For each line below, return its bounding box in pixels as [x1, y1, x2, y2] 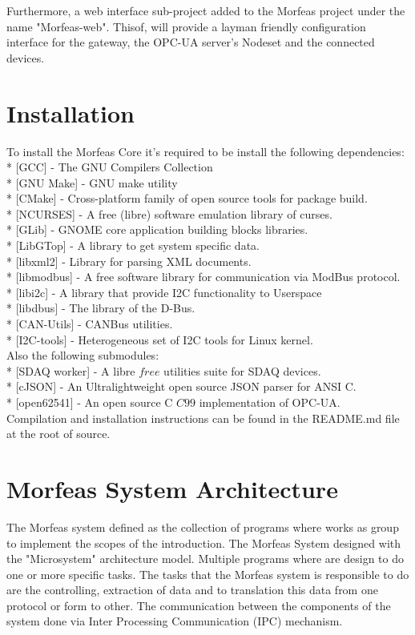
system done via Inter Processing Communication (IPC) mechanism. [6, 613, 343, 629]
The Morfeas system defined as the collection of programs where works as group [6, 518, 399, 535]
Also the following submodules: [6, 347, 159, 364]
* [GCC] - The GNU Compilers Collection [6, 159, 213, 175]
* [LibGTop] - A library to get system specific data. [6, 237, 260, 254]
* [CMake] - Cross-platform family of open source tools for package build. [6, 190, 368, 207]
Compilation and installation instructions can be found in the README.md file [6, 409, 400, 426]
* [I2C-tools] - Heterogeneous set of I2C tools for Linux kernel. [6, 331, 313, 348]
